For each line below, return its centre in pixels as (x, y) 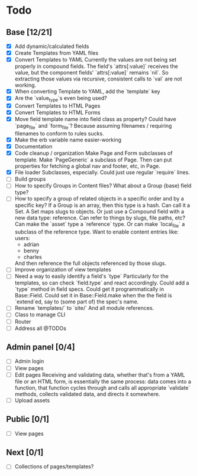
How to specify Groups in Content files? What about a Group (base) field (103, 186)
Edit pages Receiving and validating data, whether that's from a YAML (100, 375)
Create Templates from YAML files (56, 53)
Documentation (33, 147)
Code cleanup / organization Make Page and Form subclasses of (93, 153)
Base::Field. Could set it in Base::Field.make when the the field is (93, 296)
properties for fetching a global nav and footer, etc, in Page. (88, 166)
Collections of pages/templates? (54, 467)
